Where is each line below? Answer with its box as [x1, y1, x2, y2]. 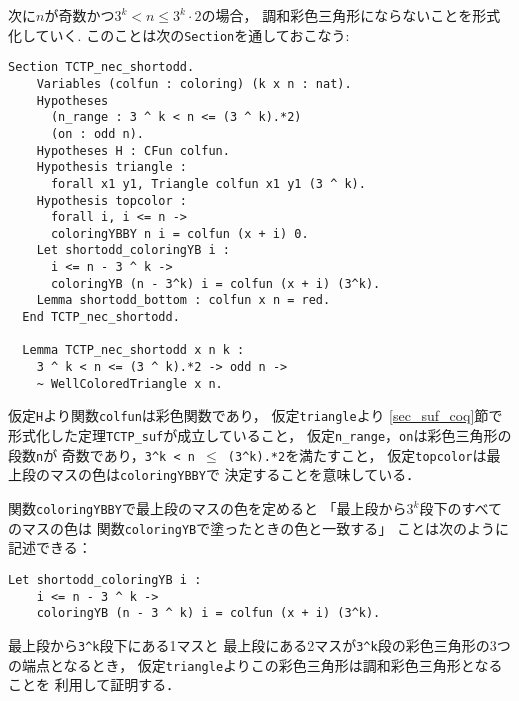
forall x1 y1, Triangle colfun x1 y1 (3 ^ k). [50, 176, 366, 191]
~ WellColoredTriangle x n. [36, 376, 223, 391]
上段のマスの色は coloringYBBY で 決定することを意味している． [8, 464, 421, 485]
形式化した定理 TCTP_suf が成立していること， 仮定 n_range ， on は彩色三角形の [8, 425, 512, 446]
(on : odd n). [50, 126, 145, 141]
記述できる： [8, 537, 92, 558]
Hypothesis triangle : [36, 160, 187, 175]
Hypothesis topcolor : [36, 193, 187, 208]
